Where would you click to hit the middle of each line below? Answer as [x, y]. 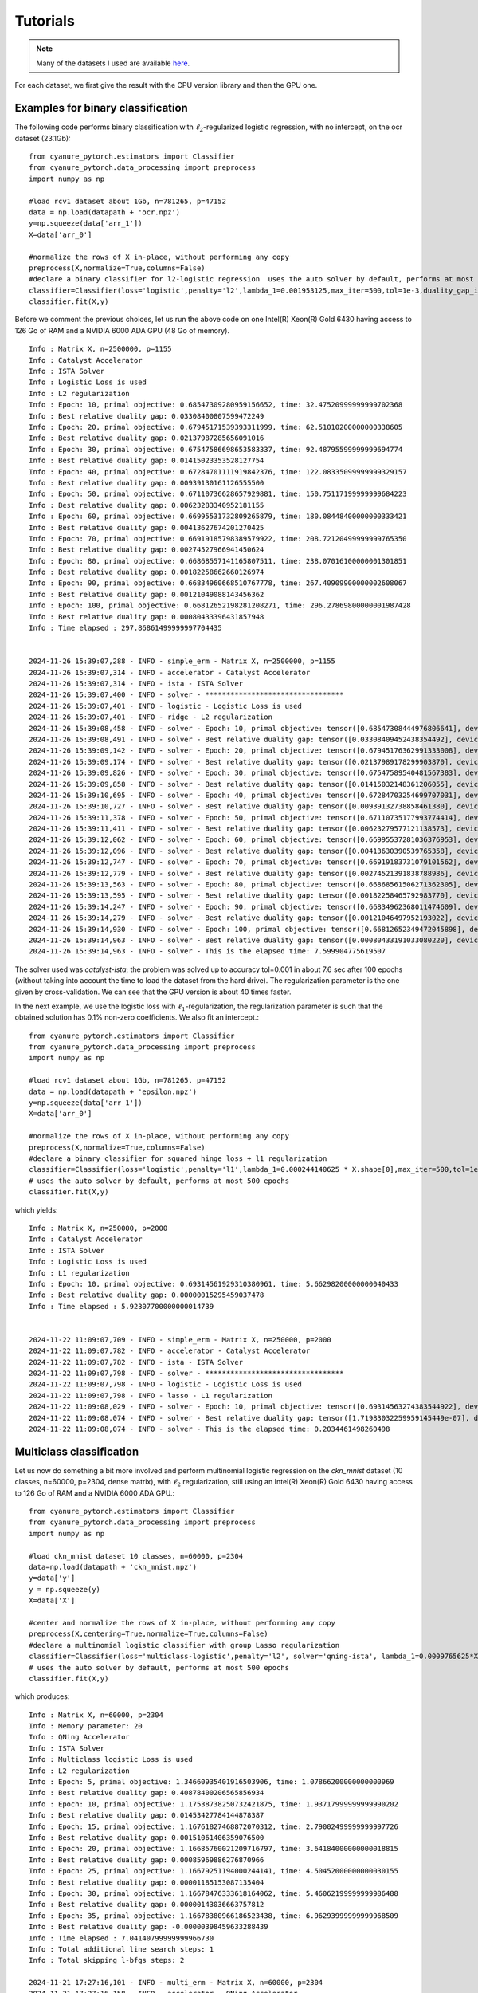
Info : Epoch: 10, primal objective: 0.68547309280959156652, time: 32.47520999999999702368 [216, 405]
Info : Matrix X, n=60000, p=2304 [96, 1715]
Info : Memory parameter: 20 [86, 1726]
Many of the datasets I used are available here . [113, 63]
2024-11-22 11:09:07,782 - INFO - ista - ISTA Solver [136, 1362]
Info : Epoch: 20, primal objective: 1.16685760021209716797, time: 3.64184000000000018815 [214, 1849]
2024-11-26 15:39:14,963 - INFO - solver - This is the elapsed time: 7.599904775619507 [208, 951]
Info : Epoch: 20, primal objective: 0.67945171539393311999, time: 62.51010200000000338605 [216, 427]
